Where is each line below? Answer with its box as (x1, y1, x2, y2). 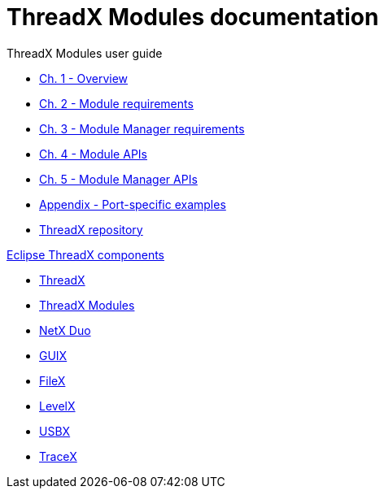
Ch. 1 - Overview (39, 71, 129, 85)
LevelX (39, 398, 76, 413)
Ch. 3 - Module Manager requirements (39, 121, 245, 136)
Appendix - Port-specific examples (39, 197, 226, 211)
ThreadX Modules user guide (7, 46, 163, 60)
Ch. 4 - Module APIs (39, 146, 147, 161)
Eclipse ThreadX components (7, 247, 164, 262)
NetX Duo (39, 323, 91, 337)
